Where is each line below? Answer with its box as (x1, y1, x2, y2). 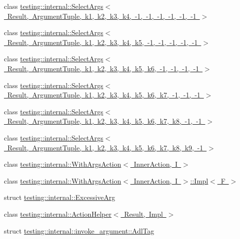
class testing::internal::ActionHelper (4, 208, 112, 219)
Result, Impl (124, 208, 163, 219)
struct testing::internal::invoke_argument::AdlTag (4, 225, 155, 236)
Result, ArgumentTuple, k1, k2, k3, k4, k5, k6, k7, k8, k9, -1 (7, 142, 203, 152)
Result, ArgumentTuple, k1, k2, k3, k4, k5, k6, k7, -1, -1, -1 (7, 90, 200, 100)
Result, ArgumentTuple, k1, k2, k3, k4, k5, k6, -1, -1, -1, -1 (7, 63, 200, 73)
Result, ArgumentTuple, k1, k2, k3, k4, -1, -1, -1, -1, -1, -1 (7, 10, 197, 21)
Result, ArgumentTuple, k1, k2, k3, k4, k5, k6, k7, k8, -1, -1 (7, 116, 202, 126)
